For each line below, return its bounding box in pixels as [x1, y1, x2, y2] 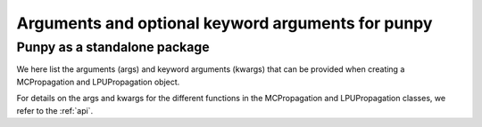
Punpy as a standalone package [16, 39, 210, 55]
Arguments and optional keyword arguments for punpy [16, 13, 433, 33]
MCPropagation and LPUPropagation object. [16, 76, 180, 87]
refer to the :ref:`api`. [16, 105, 94, 115]
